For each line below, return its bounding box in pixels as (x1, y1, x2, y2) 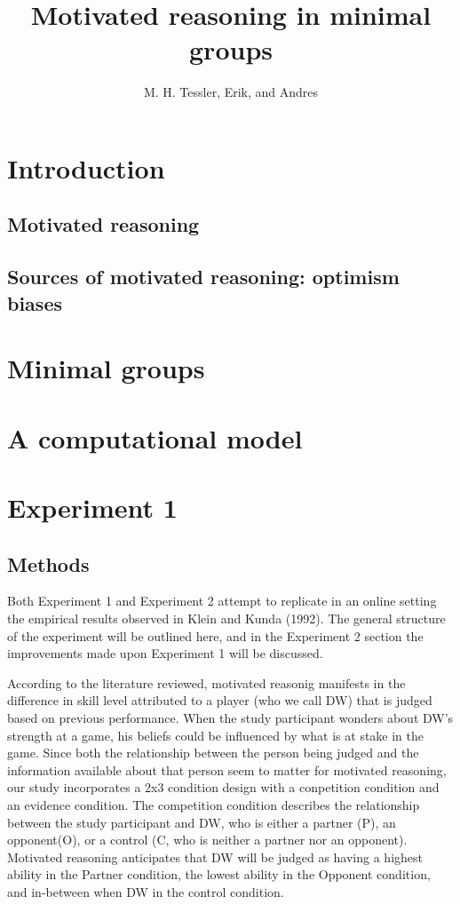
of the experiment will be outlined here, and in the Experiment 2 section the (7, 626, 424, 645)
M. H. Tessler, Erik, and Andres (143, 83, 319, 101)
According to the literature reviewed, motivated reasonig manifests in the (7, 673, 406, 692)
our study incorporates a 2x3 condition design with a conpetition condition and (7, 778, 440, 797)
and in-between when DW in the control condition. (7, 882, 284, 900)
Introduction (7, 149, 165, 186)
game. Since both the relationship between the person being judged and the (7, 743, 419, 762)
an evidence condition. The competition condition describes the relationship (7, 795, 420, 813)
